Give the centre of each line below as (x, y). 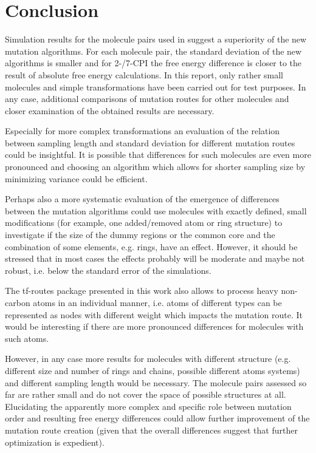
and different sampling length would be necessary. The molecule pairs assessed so (156, 382)
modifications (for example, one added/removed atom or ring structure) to (144, 223)
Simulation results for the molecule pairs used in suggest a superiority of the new (156, 39)
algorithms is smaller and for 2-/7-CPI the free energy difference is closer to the (153, 63)
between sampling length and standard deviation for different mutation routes (150, 142)
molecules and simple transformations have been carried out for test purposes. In (156, 87)
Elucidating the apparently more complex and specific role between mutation (148, 406)
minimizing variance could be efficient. (76, 178)
